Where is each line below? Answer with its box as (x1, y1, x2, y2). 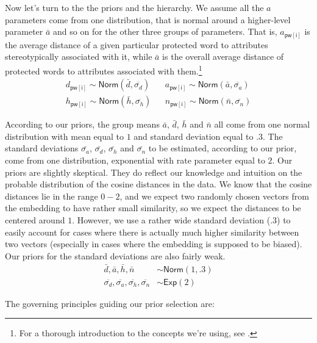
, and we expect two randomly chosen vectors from (119, 189, 309, 202)
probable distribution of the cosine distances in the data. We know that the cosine (5, 178, 312, 190)
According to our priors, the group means (5, 118, 160, 131)
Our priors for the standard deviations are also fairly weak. (5, 249, 226, 262)
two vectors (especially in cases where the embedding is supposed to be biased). (5, 237, 302, 250)
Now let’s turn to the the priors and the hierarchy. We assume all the (5, 1, 264, 13)
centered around (5, 213, 65, 226)
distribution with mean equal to (5, 129, 124, 142)
